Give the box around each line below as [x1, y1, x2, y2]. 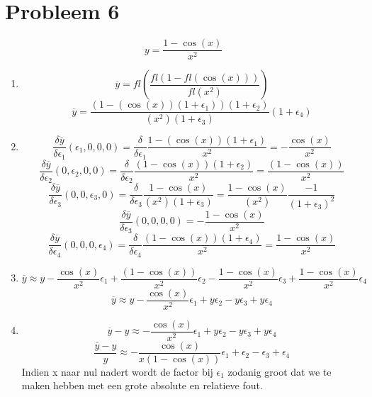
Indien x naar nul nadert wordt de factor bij [21, 364, 213, 379]
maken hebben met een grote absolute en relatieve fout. [21, 378, 263, 393]
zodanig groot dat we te [227, 364, 332, 379]
